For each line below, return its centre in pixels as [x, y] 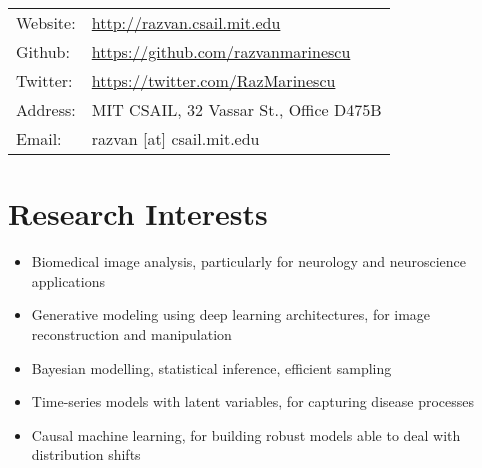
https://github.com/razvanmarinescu [221, 51]
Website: [46, 22]
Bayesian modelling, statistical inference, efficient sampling [211, 367]
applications [68, 280]
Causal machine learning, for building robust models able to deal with [246, 434]
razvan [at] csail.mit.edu [175, 138]
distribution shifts [86, 454]
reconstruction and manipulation [131, 333]
